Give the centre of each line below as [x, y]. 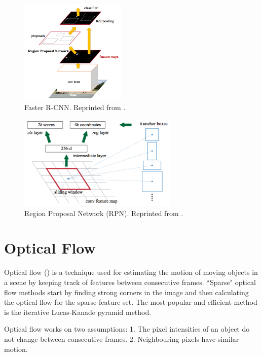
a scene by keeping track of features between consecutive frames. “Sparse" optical [130, 282]
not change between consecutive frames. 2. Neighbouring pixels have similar [122, 339]
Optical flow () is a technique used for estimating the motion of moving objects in [131, 272]
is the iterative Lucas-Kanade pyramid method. [78, 312]
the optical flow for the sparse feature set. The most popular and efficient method [131, 302]
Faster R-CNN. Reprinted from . [75, 107]
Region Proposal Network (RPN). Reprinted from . [104, 213]
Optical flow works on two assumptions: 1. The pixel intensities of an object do [127, 329]
